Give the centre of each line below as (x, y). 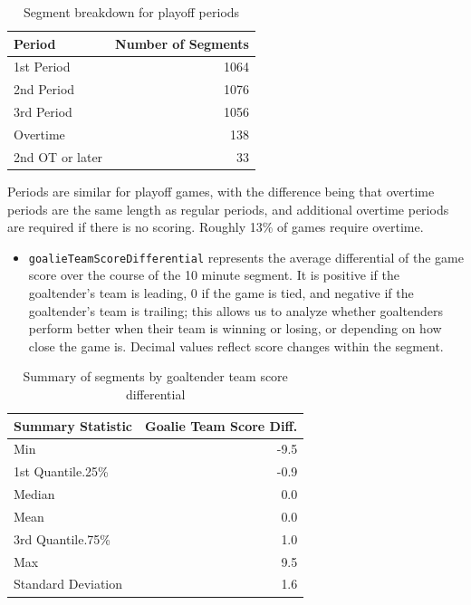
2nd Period (44, 89)
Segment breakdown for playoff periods (131, 12)
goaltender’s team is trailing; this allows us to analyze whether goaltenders (235, 310)
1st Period (42, 67)
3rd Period (43, 112)
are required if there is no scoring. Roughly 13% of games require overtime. (216, 227)
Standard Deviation (68, 584)
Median (34, 494)
